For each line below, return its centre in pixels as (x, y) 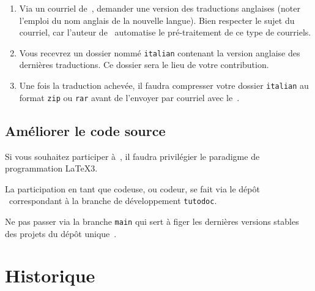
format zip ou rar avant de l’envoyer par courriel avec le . (129, 97)
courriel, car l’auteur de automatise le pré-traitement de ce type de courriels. (165, 32)
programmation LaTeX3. (51, 168)
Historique (50, 275)
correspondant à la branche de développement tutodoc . (113, 201)
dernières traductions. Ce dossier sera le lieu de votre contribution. (144, 65)
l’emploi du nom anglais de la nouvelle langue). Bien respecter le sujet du (157, 20)
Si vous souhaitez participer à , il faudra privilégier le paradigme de (132, 156)
